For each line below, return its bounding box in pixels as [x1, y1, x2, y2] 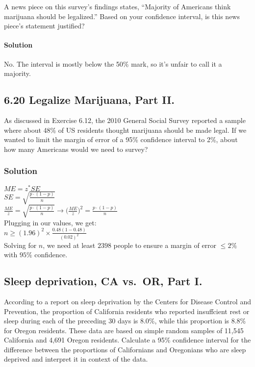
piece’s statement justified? [4, 21, 85, 31]
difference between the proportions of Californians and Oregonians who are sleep [4, 344, 246, 354]
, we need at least [43, 240, 96, 250]
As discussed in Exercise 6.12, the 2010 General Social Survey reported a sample [4, 115, 246, 125]
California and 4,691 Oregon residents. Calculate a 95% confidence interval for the [4, 335, 251, 345]
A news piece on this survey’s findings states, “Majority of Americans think [4, 1, 231, 11]
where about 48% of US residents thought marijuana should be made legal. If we [4, 124, 247, 135]
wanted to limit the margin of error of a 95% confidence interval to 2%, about [4, 134, 238, 145]
